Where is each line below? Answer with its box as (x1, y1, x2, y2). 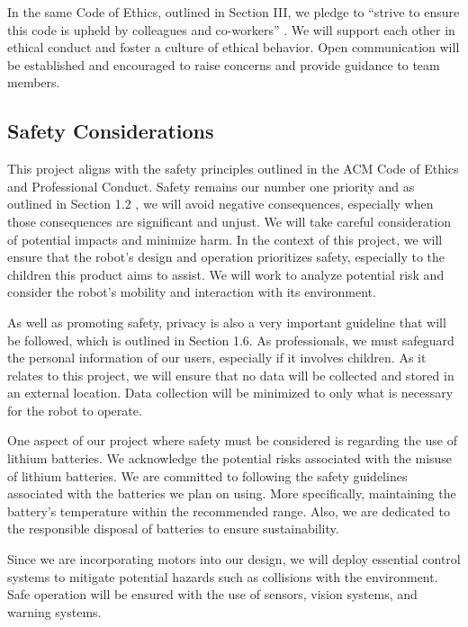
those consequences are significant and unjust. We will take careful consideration (7, 211, 451, 230)
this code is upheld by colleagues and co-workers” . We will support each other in (7, 20, 455, 39)
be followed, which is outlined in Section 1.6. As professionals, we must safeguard (7, 330, 454, 349)
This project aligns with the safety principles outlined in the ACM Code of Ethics (7, 159, 459, 178)
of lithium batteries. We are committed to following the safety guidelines (7, 466, 408, 485)
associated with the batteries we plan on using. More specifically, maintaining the (7, 484, 456, 503)
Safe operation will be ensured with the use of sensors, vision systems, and (7, 585, 418, 604)
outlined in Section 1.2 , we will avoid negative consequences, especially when (7, 194, 434, 213)
